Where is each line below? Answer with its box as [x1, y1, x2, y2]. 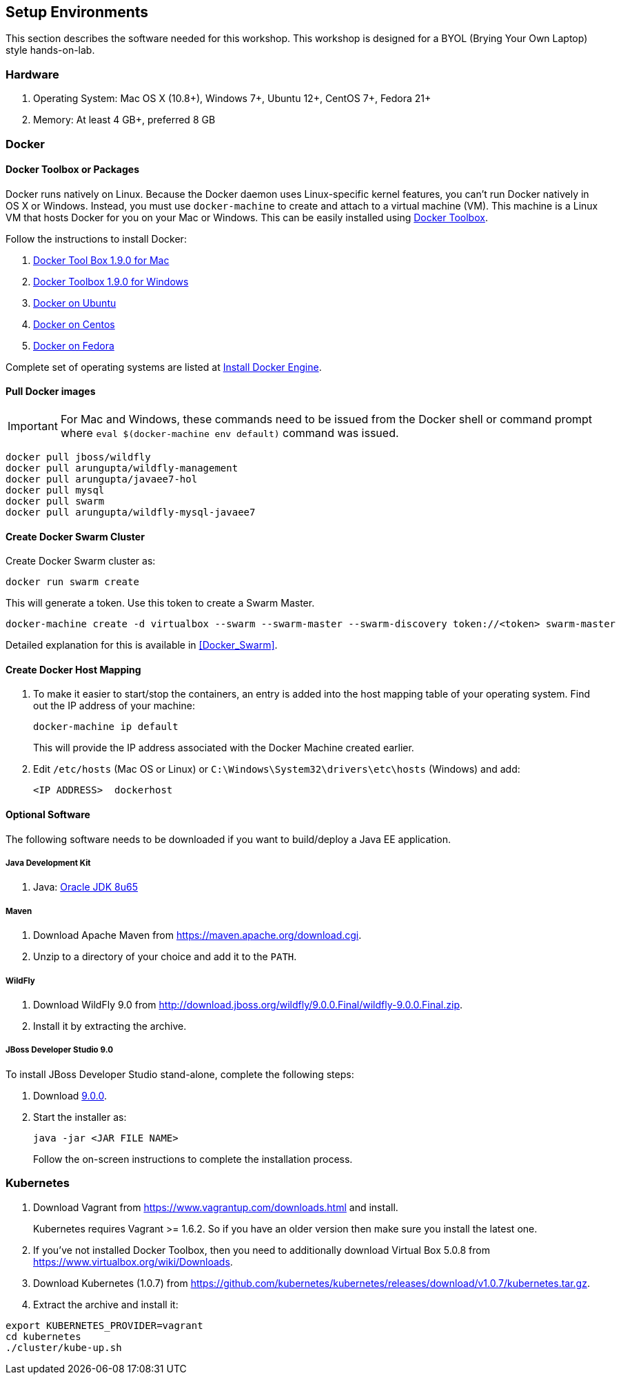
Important [8, 418, 58, 433]
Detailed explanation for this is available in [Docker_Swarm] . [6, 639, 278, 651]
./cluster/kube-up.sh [6, 1341, 122, 1353]
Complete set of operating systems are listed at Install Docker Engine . [6, 361, 322, 373]
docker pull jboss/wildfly [6, 451, 151, 463]
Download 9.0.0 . [33, 1089, 107, 1102]
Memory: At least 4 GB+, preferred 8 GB [33, 114, 216, 126]
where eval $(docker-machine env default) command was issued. [60, 425, 399, 440]
